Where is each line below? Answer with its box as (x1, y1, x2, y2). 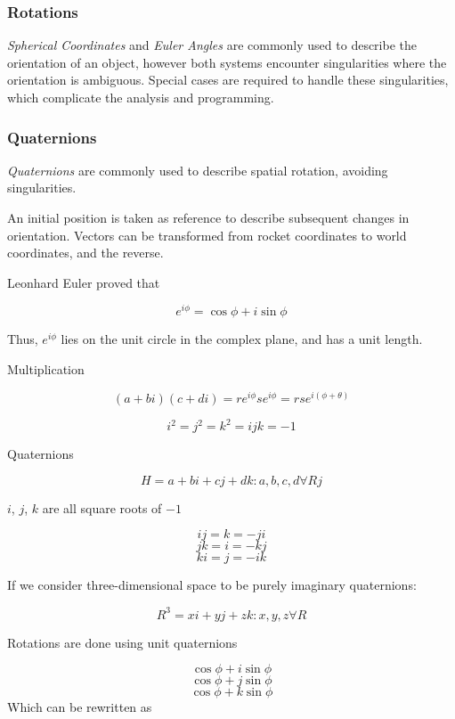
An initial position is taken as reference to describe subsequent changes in (7, 208, 410, 226)
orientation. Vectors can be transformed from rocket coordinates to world (7, 225, 407, 244)
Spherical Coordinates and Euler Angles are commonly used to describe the (7, 36, 417, 54)
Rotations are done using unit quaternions (7, 633, 238, 651)
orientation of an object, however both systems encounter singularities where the (7, 53, 447, 71)
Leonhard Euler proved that (7, 273, 160, 291)
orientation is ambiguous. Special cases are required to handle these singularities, (7, 70, 449, 89)
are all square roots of (42, 498, 162, 517)
